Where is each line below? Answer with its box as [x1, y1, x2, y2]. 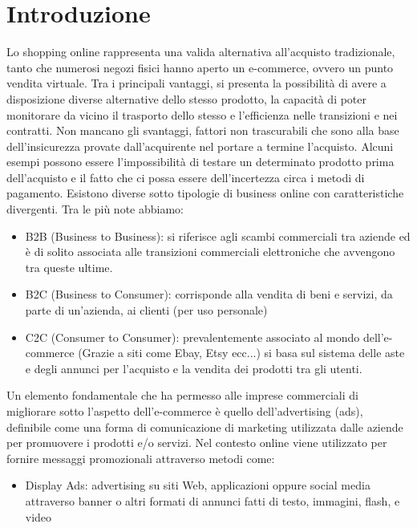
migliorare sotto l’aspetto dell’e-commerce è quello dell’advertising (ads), [6, 403, 363, 419]
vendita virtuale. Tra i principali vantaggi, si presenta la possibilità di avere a [6, 75, 387, 91]
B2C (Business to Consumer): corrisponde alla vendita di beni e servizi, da [25, 286, 393, 303]
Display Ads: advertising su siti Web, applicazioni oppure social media [25, 477, 370, 493]
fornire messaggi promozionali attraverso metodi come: [6, 449, 275, 466]
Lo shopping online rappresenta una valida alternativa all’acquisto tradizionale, [6, 43, 395, 60]
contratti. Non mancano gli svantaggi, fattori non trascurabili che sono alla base [6, 122, 399, 139]
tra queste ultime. [25, 258, 113, 275]
